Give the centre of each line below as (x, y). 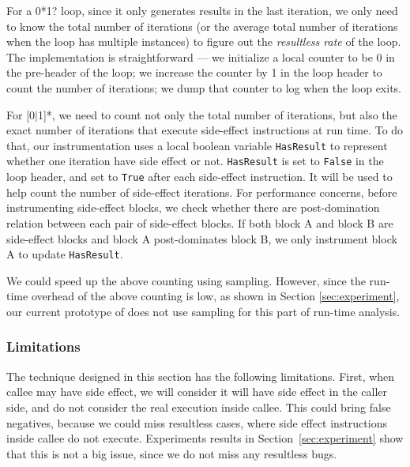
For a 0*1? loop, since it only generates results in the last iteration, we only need (202, 10)
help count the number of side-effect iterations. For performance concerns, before (202, 192)
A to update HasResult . (65, 254)
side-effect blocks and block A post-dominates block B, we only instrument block (202, 238)
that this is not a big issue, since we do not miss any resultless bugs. (172, 453)
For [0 (21, 114)
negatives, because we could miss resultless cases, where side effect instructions (197, 422)
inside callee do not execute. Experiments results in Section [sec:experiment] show (205, 438)
